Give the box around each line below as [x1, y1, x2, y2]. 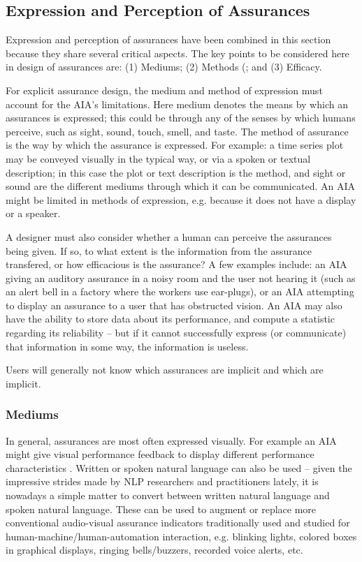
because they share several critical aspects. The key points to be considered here [6, 45, 349, 60]
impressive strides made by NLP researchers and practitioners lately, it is [6, 474, 319, 489]
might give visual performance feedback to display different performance [6, 447, 314, 461]
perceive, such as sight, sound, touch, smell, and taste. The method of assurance [6, 124, 349, 138]
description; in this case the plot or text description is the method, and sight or [6, 165, 346, 179]
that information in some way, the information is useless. [6, 339, 249, 353]
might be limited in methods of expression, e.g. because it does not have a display [6, 192, 356, 207]
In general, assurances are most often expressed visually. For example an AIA [6, 433, 337, 448]
